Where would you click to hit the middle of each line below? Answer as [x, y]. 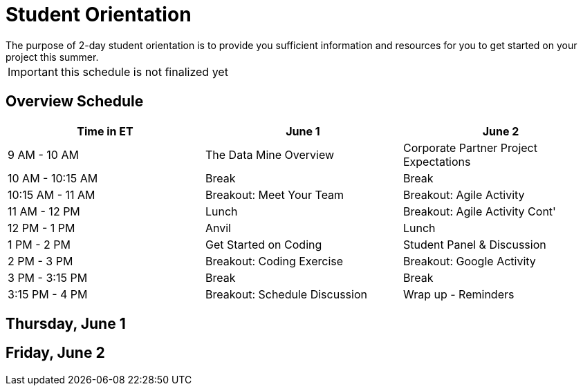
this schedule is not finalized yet [144, 71]
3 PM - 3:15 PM [48, 277]
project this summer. [52, 57]
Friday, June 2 [55, 353]
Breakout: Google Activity [469, 261]
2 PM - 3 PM [40, 261]
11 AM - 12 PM [44, 211]
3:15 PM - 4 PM [48, 294]
